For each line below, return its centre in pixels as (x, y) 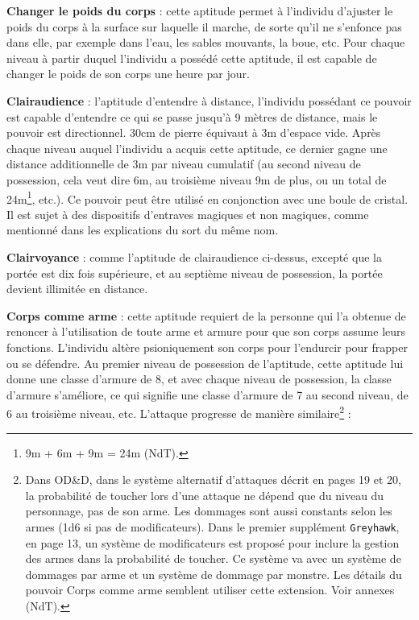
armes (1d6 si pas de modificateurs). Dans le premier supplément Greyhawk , (212, 526)
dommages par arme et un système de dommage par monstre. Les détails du (214, 574)
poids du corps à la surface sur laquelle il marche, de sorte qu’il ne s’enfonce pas (204, 26)
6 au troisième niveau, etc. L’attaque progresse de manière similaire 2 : (179, 412)
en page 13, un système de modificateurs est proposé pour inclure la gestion (212, 542)
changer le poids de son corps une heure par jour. (128, 74)
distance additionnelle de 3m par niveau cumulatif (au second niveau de (184, 164)
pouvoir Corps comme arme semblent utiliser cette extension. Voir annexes (210, 590)
